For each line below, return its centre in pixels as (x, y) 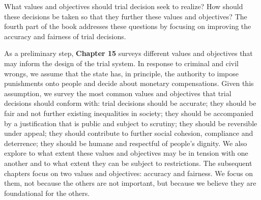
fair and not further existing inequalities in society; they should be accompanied (129, 113)
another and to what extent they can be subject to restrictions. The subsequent (128, 163)
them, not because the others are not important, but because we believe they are (130, 183)
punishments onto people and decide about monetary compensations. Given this (129, 83)
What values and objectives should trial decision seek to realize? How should (124, 6)
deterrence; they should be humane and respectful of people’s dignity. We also (126, 143)
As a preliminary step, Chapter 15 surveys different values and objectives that (128, 53)
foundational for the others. (47, 193)
